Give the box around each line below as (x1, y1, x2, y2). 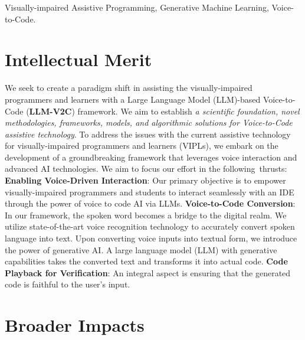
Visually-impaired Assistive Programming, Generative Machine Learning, (5, 1, 269, 13)
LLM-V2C (29, 104, 72, 117)
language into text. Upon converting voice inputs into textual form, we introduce (5, 232, 297, 244)
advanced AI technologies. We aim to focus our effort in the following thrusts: (5, 162, 287, 175)
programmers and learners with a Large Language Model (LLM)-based (5, 93, 261, 105)
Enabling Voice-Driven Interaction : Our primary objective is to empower (5, 174, 286, 187)
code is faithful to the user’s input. (5, 278, 130, 290)
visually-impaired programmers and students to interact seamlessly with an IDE (5, 185, 294, 198)
